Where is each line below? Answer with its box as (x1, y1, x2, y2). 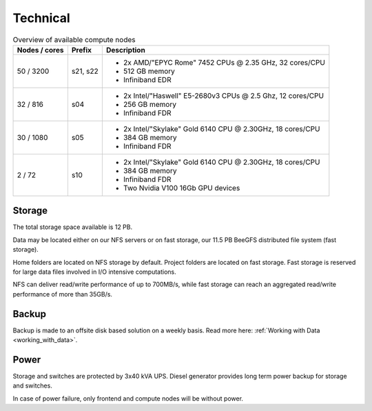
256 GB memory (123, 99, 177, 109)
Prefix (71, 45, 92, 54)
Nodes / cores (17, 45, 64, 54)
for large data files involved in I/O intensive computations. (12, 268, 176, 276)
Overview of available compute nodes (12, 34, 136, 44)
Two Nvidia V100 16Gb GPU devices (123, 183, 240, 192)
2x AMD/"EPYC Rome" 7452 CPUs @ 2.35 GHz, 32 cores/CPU (123, 57, 325, 67)
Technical (12, 10, 70, 26)
